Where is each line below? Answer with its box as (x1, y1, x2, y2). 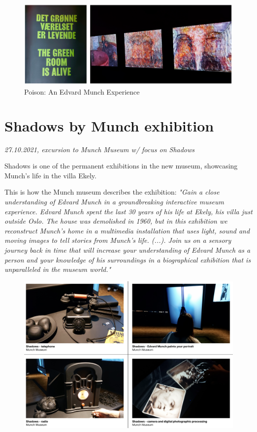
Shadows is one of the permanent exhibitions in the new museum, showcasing (4, 161, 238, 171)
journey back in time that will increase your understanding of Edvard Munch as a (4, 245, 251, 255)
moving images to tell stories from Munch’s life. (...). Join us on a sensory (4, 235, 231, 245)
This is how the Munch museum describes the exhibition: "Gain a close (4, 187, 220, 197)
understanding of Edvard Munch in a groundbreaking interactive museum (4, 197, 224, 207)
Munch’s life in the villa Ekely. (4, 170, 96, 180)
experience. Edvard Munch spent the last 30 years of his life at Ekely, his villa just (4, 206, 253, 216)
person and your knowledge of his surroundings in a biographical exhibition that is (4, 254, 251, 265)
